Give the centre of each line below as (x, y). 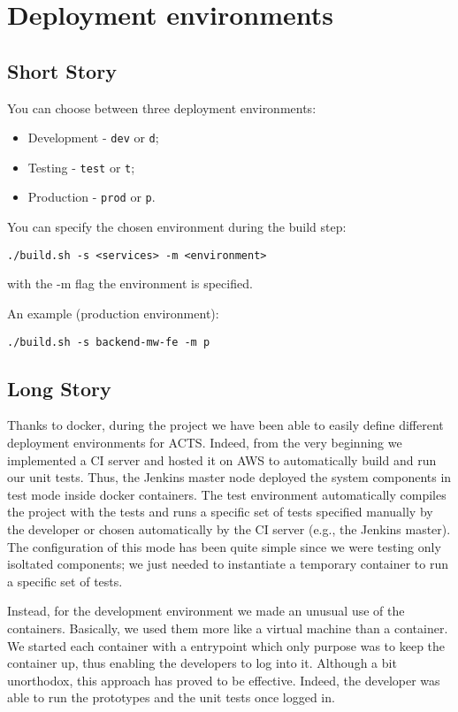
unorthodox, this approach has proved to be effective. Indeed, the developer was (224, 680)
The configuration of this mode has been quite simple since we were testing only (224, 546)
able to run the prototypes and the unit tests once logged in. (171, 697)
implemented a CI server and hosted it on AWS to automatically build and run (222, 459)
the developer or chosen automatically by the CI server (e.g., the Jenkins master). (229, 529)
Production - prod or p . (92, 197)
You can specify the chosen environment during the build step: (177, 227)
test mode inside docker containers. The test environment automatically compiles (227, 494)
